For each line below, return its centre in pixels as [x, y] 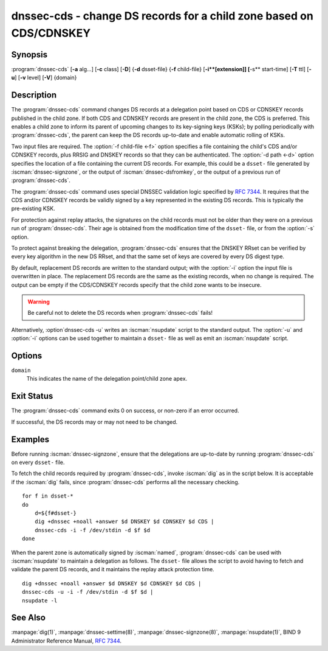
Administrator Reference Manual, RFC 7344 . [66, 641]
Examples [30, 439]
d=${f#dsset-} [56, 513]
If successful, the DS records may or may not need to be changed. [94, 422]
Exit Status [32, 396]
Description [34, 95]
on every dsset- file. [38, 462]
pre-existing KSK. [33, 209]
